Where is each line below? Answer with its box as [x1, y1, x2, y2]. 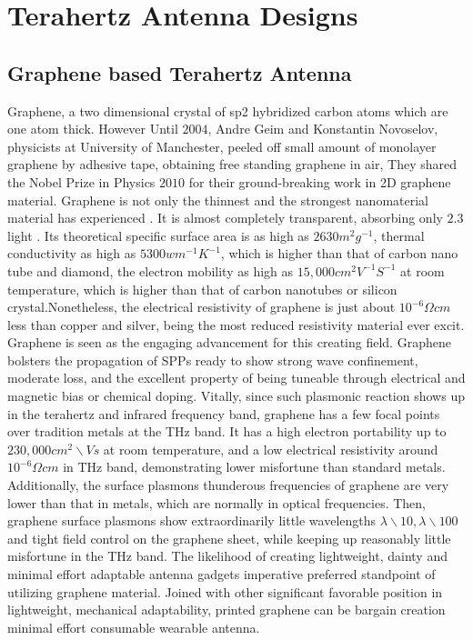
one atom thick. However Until [7, 119, 178, 138]
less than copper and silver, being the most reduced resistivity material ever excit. [7, 315, 465, 334]
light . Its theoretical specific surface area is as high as [7, 225, 309, 245]
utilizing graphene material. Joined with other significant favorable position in [7, 582, 443, 601]
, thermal [373, 225, 425, 245]
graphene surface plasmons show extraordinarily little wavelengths [7, 511, 377, 530]
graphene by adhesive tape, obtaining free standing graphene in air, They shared [7, 155, 457, 174]
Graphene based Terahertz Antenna [7, 58, 352, 86]
